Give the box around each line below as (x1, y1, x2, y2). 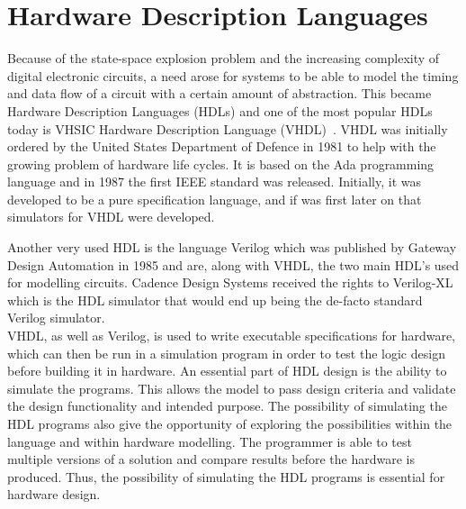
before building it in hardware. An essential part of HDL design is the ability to (7, 361, 447, 380)
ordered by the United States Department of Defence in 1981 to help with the (7, 137, 436, 156)
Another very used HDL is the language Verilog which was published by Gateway (7, 238, 457, 257)
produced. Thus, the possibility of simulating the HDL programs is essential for (7, 467, 445, 486)
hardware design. (7, 485, 101, 504)
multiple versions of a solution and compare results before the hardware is (7, 450, 415, 468)
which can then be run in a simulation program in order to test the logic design (7, 343, 445, 362)
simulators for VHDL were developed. (7, 207, 215, 226)
